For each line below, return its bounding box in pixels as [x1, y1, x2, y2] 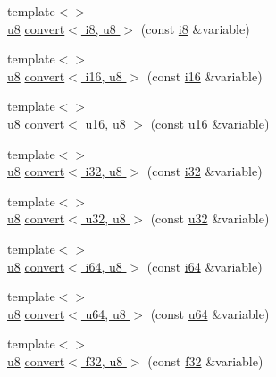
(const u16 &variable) [150, 113, 270, 132]
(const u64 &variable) [150, 304, 270, 323]
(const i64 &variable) [146, 256, 263, 275]
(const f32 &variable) [147, 351, 263, 370]
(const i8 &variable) [140, 19, 250, 38]
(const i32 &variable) [146, 162, 263, 180]
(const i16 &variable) [146, 66, 263, 85]
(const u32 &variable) [150, 209, 270, 228]
